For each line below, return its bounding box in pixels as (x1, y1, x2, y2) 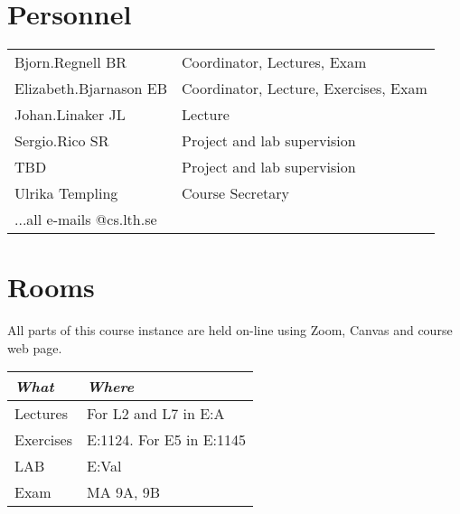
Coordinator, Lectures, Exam (182, 51, 367, 73)
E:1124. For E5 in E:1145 (86, 429, 247, 451)
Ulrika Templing (14, 182, 118, 204)
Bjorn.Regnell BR (14, 51, 127, 73)
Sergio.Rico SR (14, 130, 109, 152)
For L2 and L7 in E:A (86, 403, 225, 425)
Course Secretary (182, 182, 289, 204)
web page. (7, 338, 62, 357)
